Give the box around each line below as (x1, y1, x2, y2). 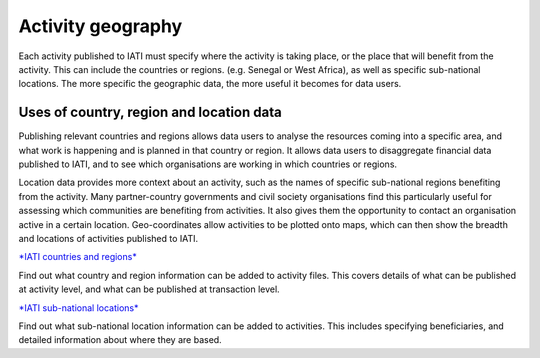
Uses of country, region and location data (18, 104, 282, 121)
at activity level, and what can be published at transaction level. (18, 283, 280, 295)
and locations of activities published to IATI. (18, 232, 199, 244)
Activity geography (18, 15, 183, 37)
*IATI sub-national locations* (18, 301, 139, 314)
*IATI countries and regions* (18, 251, 137, 263)
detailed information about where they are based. (18, 334, 222, 346)
